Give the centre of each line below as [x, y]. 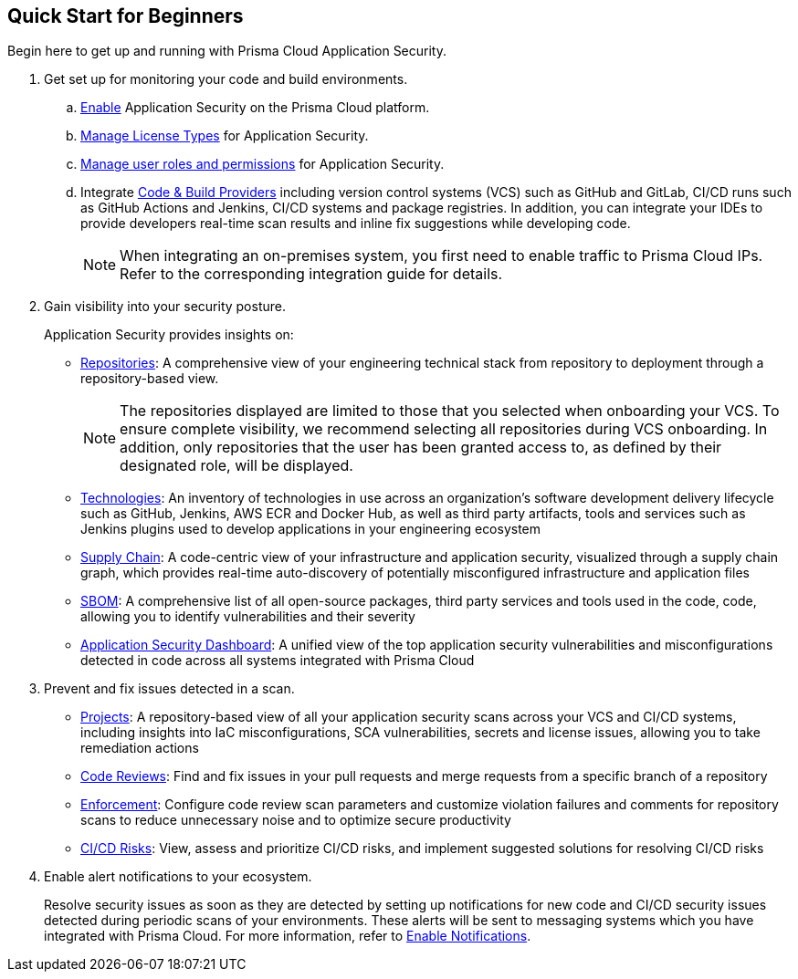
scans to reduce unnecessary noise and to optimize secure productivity [296, 820]
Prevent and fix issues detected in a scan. [169, 689]
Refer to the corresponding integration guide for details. [311, 274]
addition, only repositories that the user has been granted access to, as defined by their [421, 448]
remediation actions [140, 748]
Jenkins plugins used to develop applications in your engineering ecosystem [311, 529]
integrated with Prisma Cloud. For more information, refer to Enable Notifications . [288, 936]
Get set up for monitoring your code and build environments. [226, 79]
